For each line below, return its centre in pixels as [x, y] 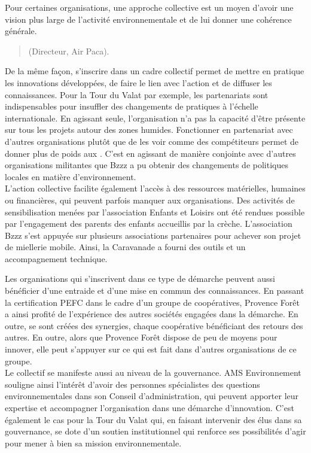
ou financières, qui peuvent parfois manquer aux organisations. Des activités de [150, 200]
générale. [21, 31]
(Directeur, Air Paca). [69, 51]
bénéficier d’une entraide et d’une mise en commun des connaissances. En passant [155, 291]
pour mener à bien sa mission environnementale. [93, 443]
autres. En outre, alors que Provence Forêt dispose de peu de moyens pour [141, 337]
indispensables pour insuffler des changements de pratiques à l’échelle [132, 106]
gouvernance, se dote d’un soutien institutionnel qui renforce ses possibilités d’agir [155, 431]
